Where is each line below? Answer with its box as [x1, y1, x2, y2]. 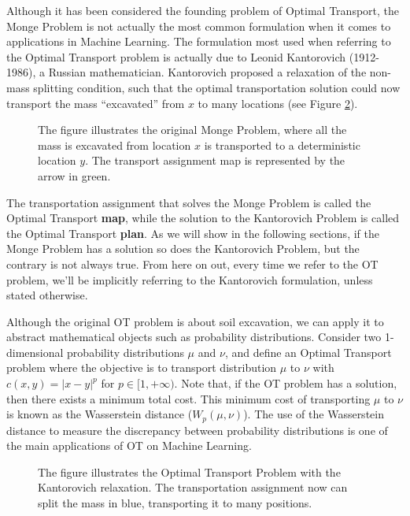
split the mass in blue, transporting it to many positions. [38, 495, 312, 511]
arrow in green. [38, 167, 111, 184]
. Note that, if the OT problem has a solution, [174, 375, 397, 392]
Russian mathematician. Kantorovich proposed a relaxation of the [48, 64, 367, 80]
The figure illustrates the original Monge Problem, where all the [38, 121, 347, 138]
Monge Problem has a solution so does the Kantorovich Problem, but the [6, 240, 360, 257]
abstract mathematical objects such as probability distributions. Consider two [6, 329, 382, 345]
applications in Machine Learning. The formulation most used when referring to [6, 33, 391, 50]
